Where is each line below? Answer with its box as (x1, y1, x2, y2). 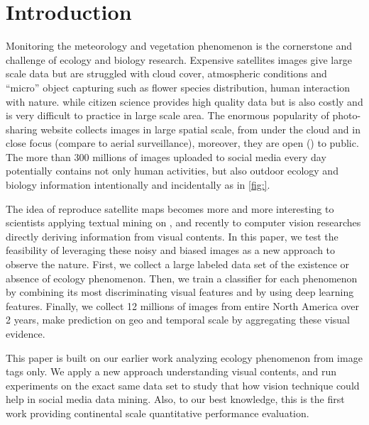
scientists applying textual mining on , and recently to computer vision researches (6, 215, 361, 230)
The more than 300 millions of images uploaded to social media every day (6, 149, 326, 164)
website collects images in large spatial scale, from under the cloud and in (40, 121, 360, 136)
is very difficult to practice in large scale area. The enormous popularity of (6, 108, 329, 123)
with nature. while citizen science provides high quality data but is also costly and (6, 94, 363, 109)
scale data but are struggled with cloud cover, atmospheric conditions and (6, 66, 327, 81)
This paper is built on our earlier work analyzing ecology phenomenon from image (6, 350, 363, 365)
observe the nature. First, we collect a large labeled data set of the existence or (6, 257, 350, 272)
